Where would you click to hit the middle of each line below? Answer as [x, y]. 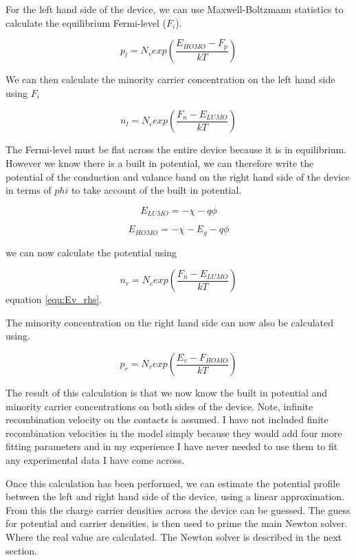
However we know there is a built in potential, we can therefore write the [160, 163]
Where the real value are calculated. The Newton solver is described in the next [174, 536]
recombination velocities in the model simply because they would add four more [174, 433]
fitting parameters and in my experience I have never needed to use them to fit [172, 446]
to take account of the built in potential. [156, 190]
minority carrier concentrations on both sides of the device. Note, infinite [159, 406]
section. [21, 550]
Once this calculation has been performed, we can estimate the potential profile [173, 483]
